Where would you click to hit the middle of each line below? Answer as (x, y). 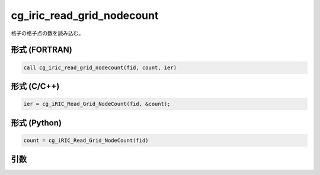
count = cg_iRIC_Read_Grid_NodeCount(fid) (86, 140)
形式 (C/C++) (35, 86)
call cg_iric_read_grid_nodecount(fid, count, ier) (100, 67)
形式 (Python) (36, 123)
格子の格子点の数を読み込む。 (47, 33)
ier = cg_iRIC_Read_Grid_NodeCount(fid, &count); (97, 104)
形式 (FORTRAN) (41, 50)
